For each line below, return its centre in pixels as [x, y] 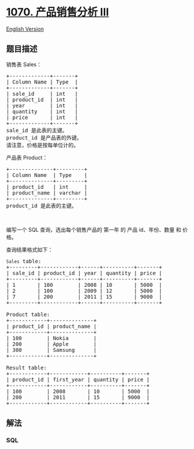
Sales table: [24, 261]
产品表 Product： [27, 157]
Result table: [27, 368]
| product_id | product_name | [51, 326]
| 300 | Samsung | [51, 350]
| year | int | [42, 105]
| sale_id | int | [42, 93]
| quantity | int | [42, 111]
